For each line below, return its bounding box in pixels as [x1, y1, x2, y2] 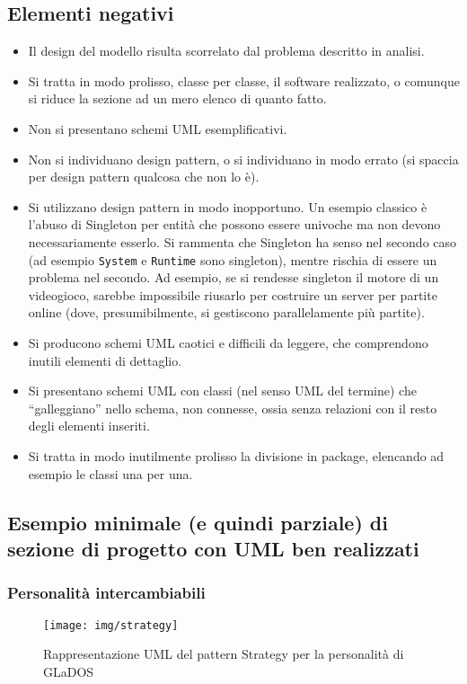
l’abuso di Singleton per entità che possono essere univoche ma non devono [28, 215, 441, 234]
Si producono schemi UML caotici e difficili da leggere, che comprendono [28, 333, 428, 351]
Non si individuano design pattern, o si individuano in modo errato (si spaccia [28, 149, 459, 168]
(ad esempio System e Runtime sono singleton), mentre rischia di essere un [28, 250, 437, 269]
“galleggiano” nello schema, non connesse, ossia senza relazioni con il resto [28, 398, 437, 417]
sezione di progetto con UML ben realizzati [7, 534, 419, 562]
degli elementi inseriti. [28, 416, 150, 435]
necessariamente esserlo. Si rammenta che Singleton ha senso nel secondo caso [28, 232, 457, 251]
